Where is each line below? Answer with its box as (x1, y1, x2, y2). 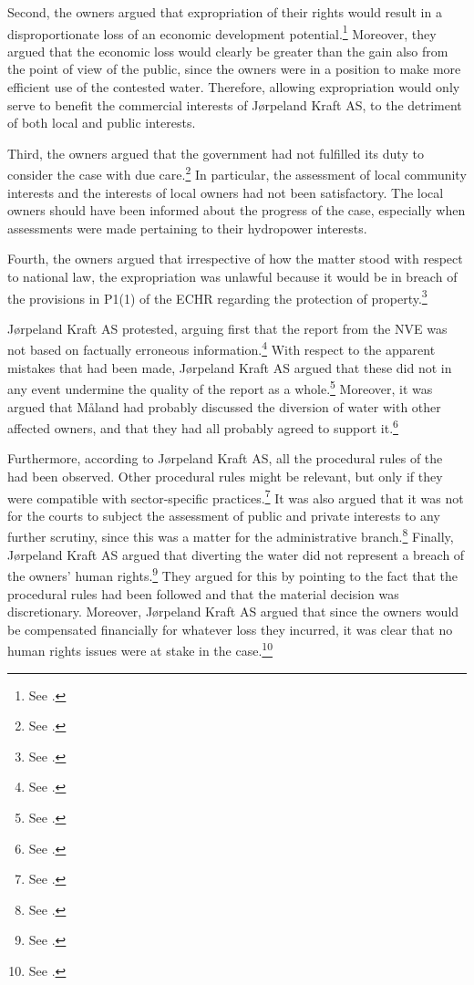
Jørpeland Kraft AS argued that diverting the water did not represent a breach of (7, 544, 465, 564)
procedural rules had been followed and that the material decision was (7, 584, 399, 603)
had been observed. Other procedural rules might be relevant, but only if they (7, 467, 443, 485)
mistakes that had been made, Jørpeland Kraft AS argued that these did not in (7, 358, 452, 377)
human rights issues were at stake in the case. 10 (7, 638, 273, 659)
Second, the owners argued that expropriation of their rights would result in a (7, 3, 442, 21)
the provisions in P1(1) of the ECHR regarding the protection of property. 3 (7, 285, 428, 307)
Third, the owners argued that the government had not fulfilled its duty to (7, 143, 424, 162)
